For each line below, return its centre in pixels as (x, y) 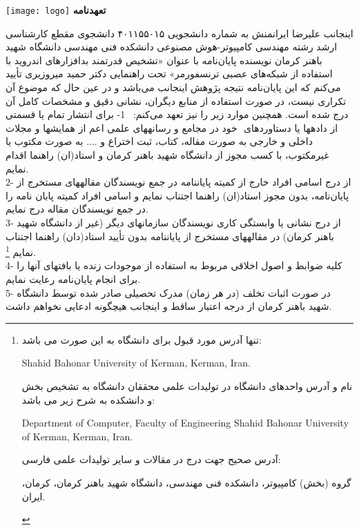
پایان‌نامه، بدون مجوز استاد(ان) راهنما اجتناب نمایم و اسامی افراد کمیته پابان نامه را (177, 195)
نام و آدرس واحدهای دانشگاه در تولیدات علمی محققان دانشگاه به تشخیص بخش (187, 385)
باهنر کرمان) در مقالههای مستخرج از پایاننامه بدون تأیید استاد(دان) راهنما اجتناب (170, 236)
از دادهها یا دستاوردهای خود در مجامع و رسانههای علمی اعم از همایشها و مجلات (172, 127)
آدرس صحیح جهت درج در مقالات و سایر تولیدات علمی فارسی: (151, 459)
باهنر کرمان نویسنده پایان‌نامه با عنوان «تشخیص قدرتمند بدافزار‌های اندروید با (164, 60)
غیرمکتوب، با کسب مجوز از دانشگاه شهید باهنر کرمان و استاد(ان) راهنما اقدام (167, 155)
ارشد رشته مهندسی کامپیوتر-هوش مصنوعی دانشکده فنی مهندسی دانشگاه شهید (172, 47)
